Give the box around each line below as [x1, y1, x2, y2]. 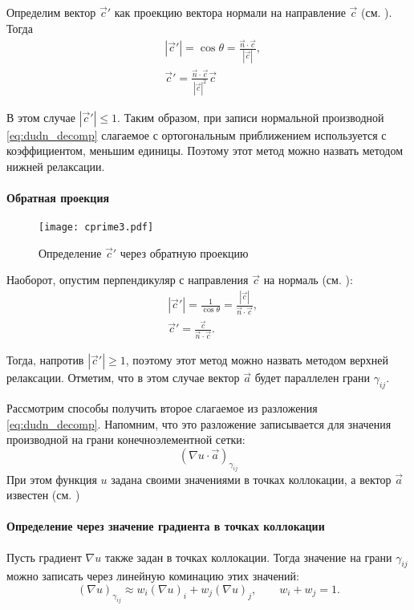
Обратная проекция [6, 189, 110, 205]
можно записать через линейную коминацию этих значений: [6, 567, 299, 584]
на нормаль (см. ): [263, 271, 353, 288]
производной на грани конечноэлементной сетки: [6, 431, 246, 448]
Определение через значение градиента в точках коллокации [6, 518, 325, 535]
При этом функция [6, 470, 97, 487]
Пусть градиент [6, 548, 82, 565]
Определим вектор [6, 4, 96, 20]
